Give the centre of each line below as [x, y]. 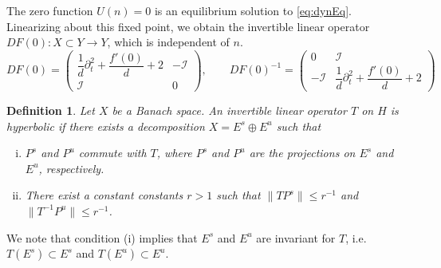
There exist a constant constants [104, 195]
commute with [112, 153]
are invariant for [296, 237]
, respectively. [71, 168]
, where [174, 153]
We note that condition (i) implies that [102, 237]
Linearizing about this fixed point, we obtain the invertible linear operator [188, 26]
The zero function [50, 10]
